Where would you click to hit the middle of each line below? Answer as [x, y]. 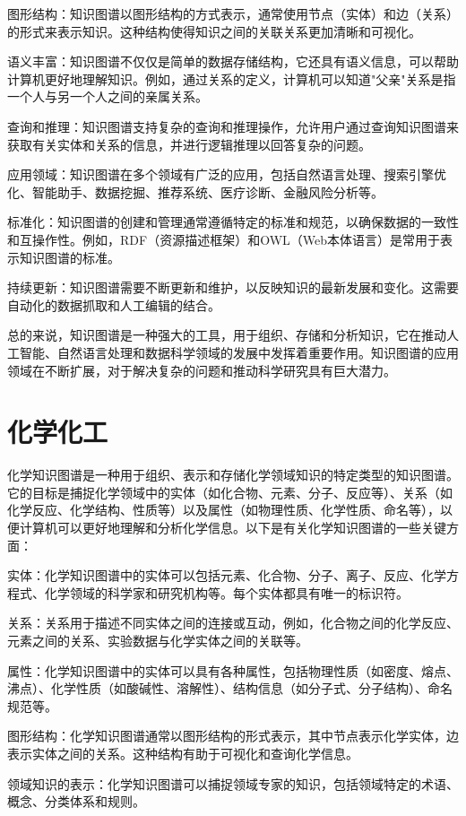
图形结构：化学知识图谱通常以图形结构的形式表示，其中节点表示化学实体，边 [233, 736]
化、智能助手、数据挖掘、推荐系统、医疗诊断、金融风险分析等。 [195, 191]
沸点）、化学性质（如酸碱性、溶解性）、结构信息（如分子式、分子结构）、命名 [230, 688]
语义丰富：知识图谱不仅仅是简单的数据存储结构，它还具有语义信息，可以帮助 [233, 61]
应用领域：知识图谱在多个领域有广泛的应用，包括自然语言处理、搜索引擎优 [227, 174]
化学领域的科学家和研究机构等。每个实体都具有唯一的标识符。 [226, 592]
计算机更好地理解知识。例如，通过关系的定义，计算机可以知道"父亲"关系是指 [232, 78]
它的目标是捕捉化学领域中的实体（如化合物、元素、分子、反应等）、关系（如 [230, 492]
